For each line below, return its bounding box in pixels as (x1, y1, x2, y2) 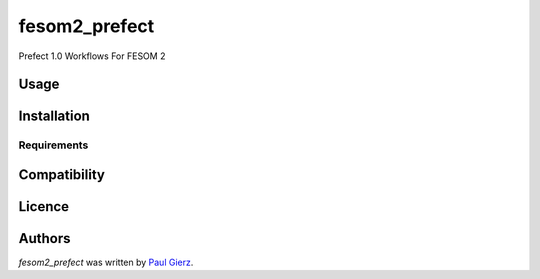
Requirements (18, 138, 89, 152)
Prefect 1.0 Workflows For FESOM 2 (18, 50, 166, 62)
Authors (18, 230, 71, 247)
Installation (18, 108, 90, 125)
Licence (18, 198, 70, 215)
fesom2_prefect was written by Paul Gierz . (18, 256, 194, 269)
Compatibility (18, 166, 105, 183)
